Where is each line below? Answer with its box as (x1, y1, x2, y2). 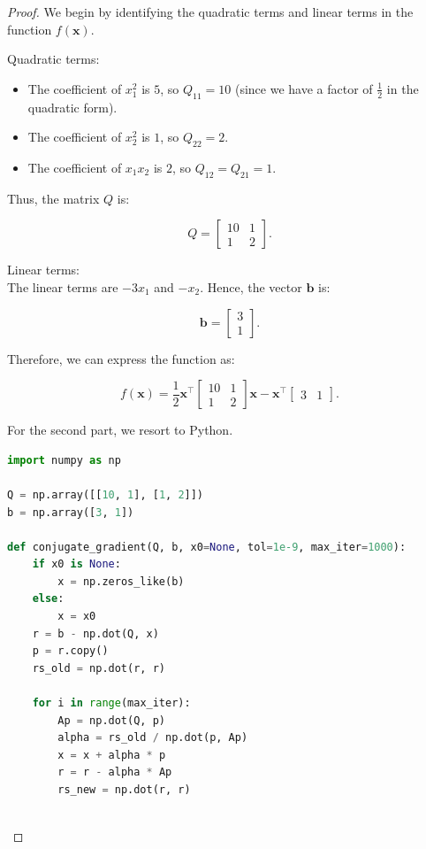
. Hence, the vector (200, 277, 302, 296)
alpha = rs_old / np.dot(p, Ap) (57, 731, 248, 745)
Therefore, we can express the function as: (7, 349, 235, 367)
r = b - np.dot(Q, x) (32, 627, 159, 640)
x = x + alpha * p (57, 748, 166, 761)
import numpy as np (7, 453, 121, 467)
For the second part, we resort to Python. (7, 421, 233, 439)
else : (32, 592, 65, 606)
